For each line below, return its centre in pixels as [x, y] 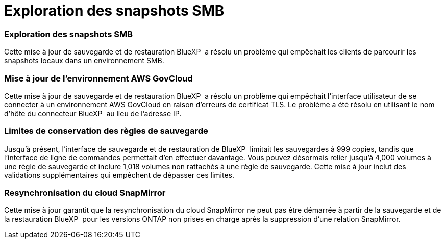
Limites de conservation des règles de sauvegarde [106, 131]
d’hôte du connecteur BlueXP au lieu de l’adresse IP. [93, 113]
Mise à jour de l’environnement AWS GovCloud [98, 78]
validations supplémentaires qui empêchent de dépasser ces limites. [119, 175]
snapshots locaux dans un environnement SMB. [84, 61]
